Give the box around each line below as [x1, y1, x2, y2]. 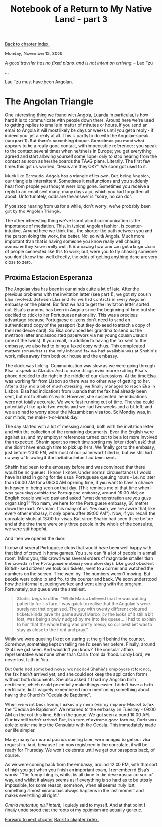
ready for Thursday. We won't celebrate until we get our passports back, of [5, 747, 155, 753]
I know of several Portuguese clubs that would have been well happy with [5, 545, 152, 550]
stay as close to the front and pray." [16, 626, 88, 633]
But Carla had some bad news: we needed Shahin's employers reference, [5, 666, 151, 672]
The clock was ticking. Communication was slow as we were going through [5, 362, 155, 368]
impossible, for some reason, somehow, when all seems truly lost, [5, 782, 136, 788]
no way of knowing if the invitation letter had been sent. [5, 455, 116, 460]
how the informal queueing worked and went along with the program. [5, 581, 143, 587]
